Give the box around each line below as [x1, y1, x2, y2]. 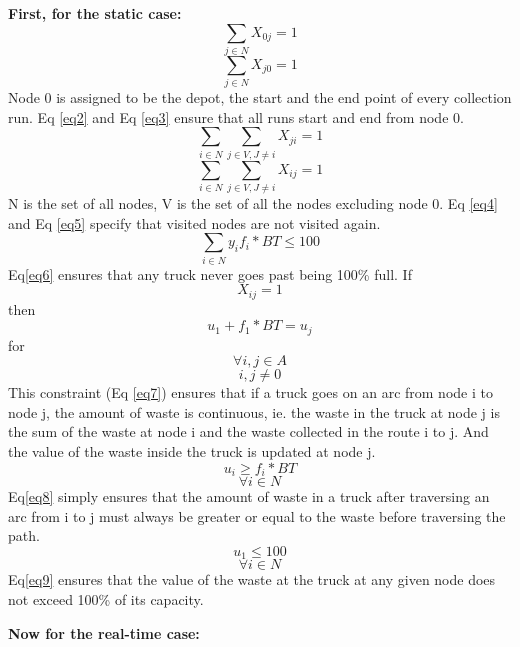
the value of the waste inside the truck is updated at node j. [8, 441, 376, 462]
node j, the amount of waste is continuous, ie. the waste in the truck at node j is [8, 401, 500, 422]
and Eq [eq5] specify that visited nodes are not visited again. [8, 212, 381, 233]
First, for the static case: [8, 3, 182, 23]
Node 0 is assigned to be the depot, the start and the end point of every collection [8, 87, 512, 108]
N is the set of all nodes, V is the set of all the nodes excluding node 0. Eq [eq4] [8, 193, 498, 214]
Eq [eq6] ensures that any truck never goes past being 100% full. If [8, 263, 412, 284]
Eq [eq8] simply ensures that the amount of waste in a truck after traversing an [8, 486, 490, 507]
